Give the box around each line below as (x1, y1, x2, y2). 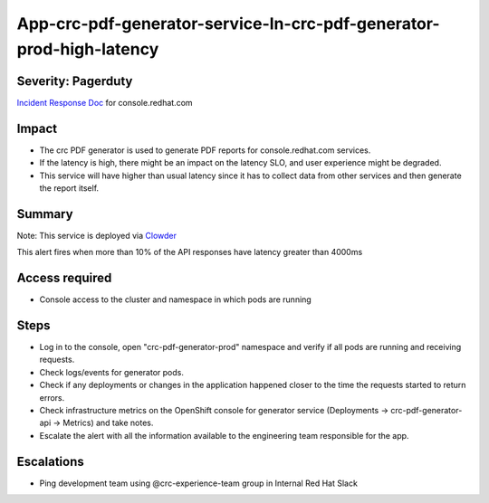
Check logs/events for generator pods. (39, 366, 185, 377)
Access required (16, 270, 112, 286)
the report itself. (39, 182, 100, 194)
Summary (16, 206, 73, 222)
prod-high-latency (16, 39, 159, 59)
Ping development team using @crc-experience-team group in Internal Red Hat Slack (39, 478, 358, 489)
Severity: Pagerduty (16, 73, 133, 89)
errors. (39, 392, 65, 403)
